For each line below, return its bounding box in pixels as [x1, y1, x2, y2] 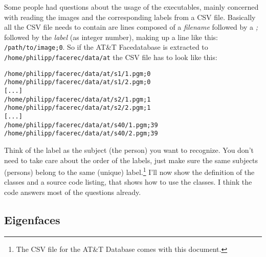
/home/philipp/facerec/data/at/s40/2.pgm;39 [4, 130, 158, 137]
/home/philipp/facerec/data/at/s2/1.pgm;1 [4, 95, 151, 103]
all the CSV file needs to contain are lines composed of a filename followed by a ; [4, 22, 258, 32]
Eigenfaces [4, 211, 60, 227]
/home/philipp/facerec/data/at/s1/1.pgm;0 [4, 70, 151, 77]
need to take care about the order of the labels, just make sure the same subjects [4, 154, 258, 165]
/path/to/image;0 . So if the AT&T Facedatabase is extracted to [4, 42, 208, 52]
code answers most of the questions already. [4, 186, 141, 197]
